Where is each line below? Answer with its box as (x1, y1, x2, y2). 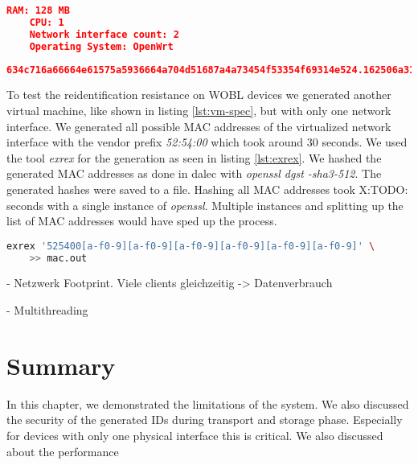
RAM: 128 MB (6, 5, 70, 16)
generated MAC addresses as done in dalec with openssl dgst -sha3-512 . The (6, 165, 382, 182)
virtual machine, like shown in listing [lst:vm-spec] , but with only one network (6, 101, 391, 118)
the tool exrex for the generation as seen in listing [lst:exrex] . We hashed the (6, 149, 382, 166)
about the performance (6, 442, 119, 459)
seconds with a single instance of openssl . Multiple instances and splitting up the (6, 196, 404, 213)
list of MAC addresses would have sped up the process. (6, 212, 277, 229)
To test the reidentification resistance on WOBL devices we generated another (6, 86, 391, 103)
